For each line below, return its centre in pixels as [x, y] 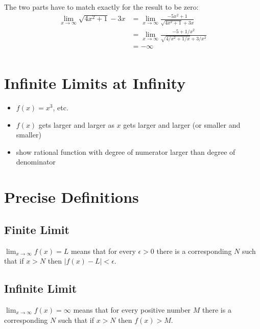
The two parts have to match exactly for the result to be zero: [101, 7]
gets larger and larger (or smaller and [182, 124]
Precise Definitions [72, 197]
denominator [36, 162]
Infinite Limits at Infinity [95, 83]
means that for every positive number [132, 309]
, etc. [61, 107]
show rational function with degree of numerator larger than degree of [126, 151]
